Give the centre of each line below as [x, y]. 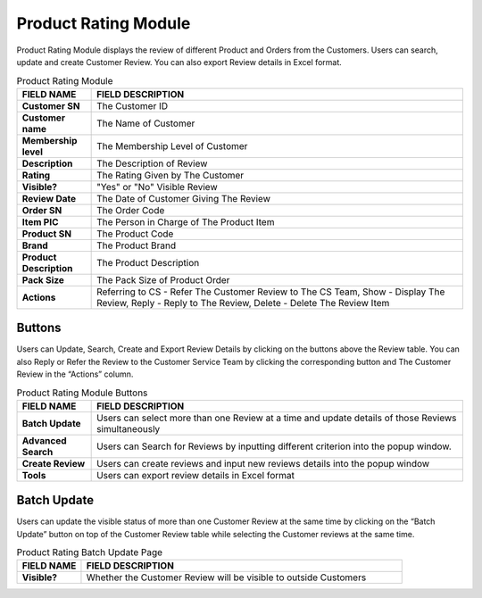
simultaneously [129, 428]
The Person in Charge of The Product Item [186, 221]
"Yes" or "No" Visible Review [157, 187]
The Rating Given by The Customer [170, 175]
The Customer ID [133, 105]
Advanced [44, 440]
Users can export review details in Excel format [195, 475]
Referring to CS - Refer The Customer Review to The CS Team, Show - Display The [271, 292]
